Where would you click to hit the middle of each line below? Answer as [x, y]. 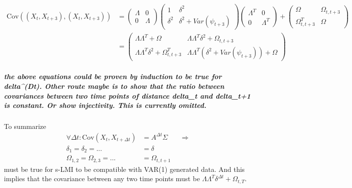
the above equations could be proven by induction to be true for [113, 76]
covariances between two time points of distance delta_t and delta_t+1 [127, 95]
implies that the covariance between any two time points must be [102, 178]
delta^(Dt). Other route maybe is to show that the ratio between [114, 86]
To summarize [25, 126]
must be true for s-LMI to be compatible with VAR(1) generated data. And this [125, 169]
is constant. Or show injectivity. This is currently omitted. [105, 105]
